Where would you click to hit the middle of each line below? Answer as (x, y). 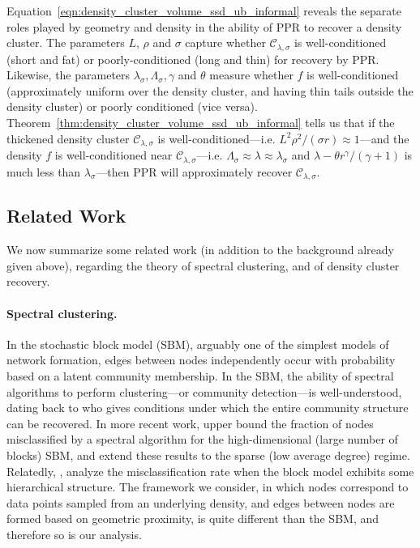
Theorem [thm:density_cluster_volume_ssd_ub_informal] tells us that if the (201, 123)
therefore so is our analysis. (74, 534)
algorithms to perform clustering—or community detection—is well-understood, (204, 391)
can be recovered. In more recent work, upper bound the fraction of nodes (190, 423)
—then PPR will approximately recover (194, 171)
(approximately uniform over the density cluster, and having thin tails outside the (210, 90)
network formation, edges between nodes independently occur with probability (201, 360)
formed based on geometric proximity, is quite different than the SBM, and (193, 518)
